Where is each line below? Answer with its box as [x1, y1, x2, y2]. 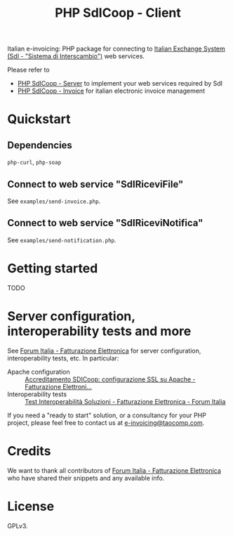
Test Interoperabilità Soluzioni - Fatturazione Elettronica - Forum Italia [25, 397, 226, 405]
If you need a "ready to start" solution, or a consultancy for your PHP [7, 411, 207, 419]
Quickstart [7, 111, 72, 127]
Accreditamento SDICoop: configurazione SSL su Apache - [25, 374, 196, 384]
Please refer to [7, 65, 51, 74]
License [7, 498, 55, 514]
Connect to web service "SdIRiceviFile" [7, 178, 184, 190]
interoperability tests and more [7, 323, 192, 339]
